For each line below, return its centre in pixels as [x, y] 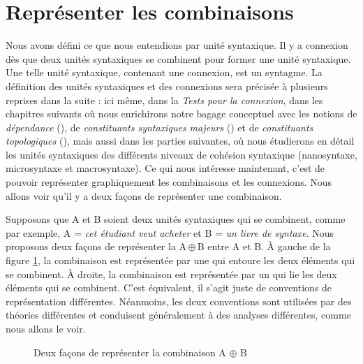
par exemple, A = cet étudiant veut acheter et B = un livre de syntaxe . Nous [170, 232]
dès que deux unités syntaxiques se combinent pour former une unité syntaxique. [178, 58]
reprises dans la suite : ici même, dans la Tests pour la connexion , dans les [164, 100]
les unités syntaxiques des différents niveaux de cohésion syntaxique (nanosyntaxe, [181, 154]
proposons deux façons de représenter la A [96, 246]
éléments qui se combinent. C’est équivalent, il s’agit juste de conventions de [169, 287]
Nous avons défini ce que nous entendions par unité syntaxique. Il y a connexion [177, 45]
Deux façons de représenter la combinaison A [130, 352]
